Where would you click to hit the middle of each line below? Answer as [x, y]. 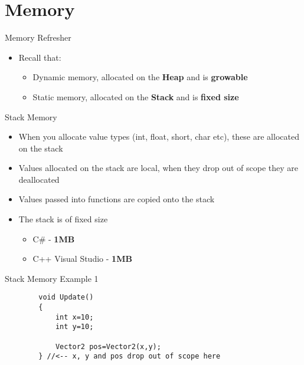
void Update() [66, 297]
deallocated [39, 179]
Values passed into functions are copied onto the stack [117, 199]
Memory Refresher [38, 37]
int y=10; [74, 327]
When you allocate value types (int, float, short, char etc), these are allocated [159, 137]
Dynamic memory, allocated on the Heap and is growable [140, 77]
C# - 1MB [54, 239]
